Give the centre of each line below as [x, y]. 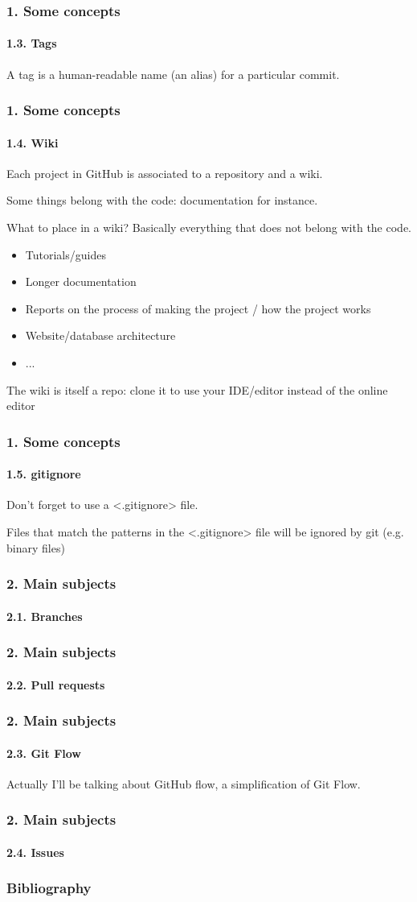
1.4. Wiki [33, 142]
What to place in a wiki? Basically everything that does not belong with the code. [209, 228]
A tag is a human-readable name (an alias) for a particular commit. [173, 74]
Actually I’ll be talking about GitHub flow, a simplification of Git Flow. [184, 783]
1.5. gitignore [44, 474]
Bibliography [49, 888]
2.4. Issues [35, 852]
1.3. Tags [32, 43]
